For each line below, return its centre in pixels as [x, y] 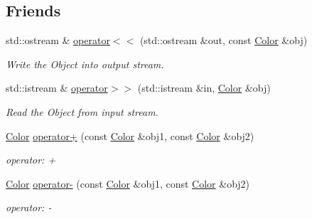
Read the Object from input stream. [82, 111]
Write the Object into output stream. [85, 64]
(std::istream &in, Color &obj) [204, 88]
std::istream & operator [57, 88]
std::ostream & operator [58, 40]
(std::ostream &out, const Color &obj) [224, 40]
